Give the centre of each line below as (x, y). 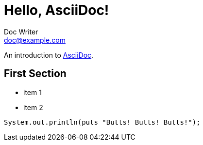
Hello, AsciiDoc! (57, 10)
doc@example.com (35, 40)
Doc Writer (21, 32)
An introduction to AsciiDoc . (49, 55)
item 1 (33, 92)
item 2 (33, 107)
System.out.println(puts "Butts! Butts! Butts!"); (102, 122)
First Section (35, 74)
